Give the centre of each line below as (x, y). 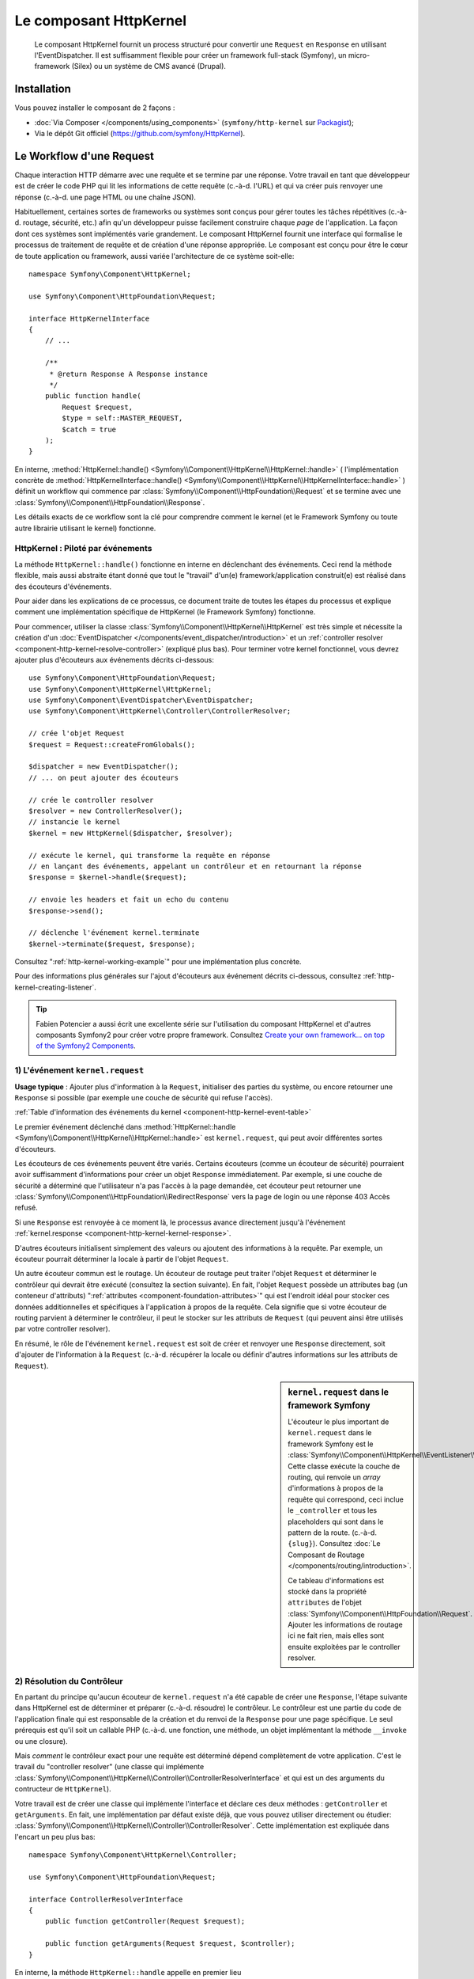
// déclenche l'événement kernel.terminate (114, 933)
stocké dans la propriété (327, 1591)
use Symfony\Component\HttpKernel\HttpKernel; (120, 689)
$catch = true (89, 429)
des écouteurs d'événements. (63, 587)
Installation (43, 89)
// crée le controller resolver (91, 800)
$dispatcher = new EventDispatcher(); (104, 767)
